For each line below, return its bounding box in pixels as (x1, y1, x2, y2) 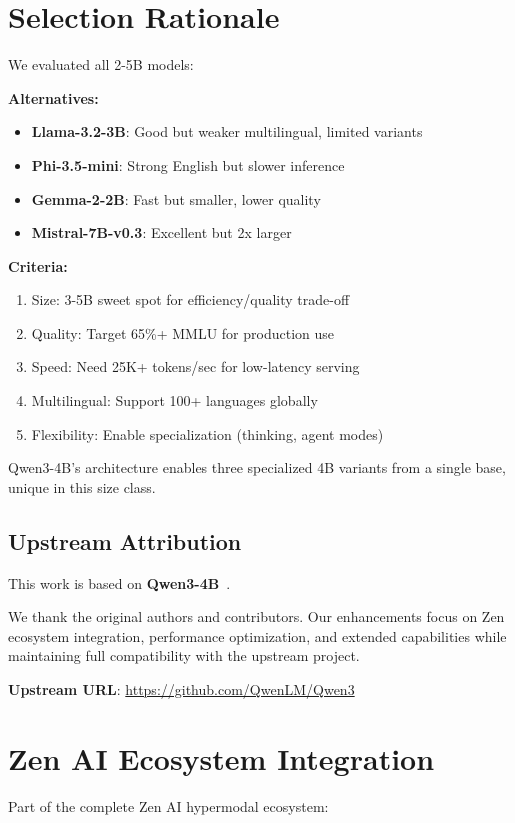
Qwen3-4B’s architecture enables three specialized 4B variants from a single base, (8, 457, 506, 478)
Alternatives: (8, 87, 99, 108)
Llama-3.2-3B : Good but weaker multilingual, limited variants (31, 121, 423, 142)
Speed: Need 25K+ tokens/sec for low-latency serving (31, 356, 360, 377)
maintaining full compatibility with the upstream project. (8, 645, 360, 666)
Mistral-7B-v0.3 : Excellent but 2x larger (31, 222, 292, 243)
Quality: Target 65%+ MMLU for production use (31, 322, 334, 343)
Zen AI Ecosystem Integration (8, 737, 435, 778)
